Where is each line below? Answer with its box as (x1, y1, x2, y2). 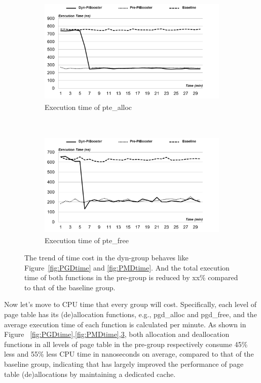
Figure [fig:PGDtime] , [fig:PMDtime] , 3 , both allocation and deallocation (4, 329, 230, 339)
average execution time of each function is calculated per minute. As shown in (4, 319, 246, 329)
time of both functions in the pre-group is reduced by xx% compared (24, 272, 238, 283)
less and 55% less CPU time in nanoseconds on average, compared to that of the (4, 349, 254, 359)
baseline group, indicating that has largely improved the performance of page (4, 358, 244, 369)
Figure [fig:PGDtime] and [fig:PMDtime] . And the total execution (24, 262, 230, 273)
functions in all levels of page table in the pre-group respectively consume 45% (4, 338, 248, 349)
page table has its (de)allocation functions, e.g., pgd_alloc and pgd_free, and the (4, 309, 257, 319)
